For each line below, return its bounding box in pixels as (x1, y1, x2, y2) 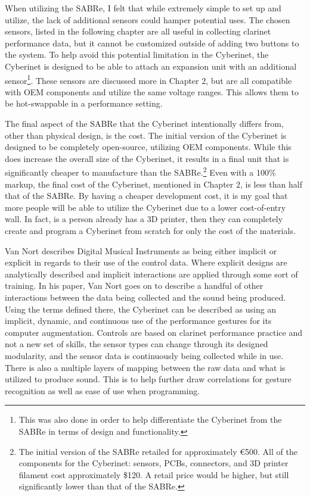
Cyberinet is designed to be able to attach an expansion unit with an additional (5, 60, 297, 72)
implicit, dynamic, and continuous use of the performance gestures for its (5, 314, 272, 327)
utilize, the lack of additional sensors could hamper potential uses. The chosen (5, 13, 290, 26)
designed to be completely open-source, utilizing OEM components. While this (5, 141, 292, 153)
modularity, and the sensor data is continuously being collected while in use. (5, 349, 284, 361)
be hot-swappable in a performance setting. (5, 97, 163, 110)
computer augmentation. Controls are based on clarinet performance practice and (5, 326, 302, 338)
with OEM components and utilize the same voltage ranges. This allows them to (5, 85, 299, 98)
